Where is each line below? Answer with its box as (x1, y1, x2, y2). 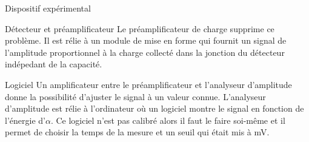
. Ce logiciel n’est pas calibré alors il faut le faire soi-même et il (50, 113, 285, 126)
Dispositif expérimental (5, 2, 91, 14)
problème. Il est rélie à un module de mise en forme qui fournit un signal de (5, 34, 287, 47)
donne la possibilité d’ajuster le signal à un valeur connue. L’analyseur (5, 90, 266, 103)
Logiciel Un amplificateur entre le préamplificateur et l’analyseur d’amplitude (5, 78, 292, 90)
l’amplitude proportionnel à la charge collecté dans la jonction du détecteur (5, 46, 285, 58)
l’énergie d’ (5, 113, 45, 126)
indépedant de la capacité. (5, 58, 102, 70)
